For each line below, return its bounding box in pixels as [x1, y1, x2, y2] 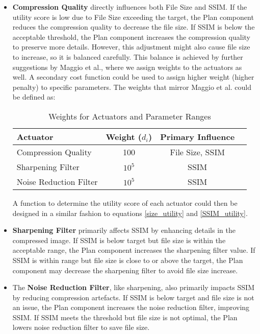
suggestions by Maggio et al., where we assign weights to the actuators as [12, 61, 242, 72]
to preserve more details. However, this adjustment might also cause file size [12, 41, 250, 52]
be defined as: [12, 91, 56, 102]
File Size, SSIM [170, 146, 225, 158]
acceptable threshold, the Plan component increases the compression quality [12, 31, 250, 42]
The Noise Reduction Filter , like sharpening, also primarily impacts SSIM [12, 282, 254, 293]
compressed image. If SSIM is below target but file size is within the [12, 234, 226, 245]
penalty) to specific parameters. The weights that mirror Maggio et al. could [12, 81, 252, 92]
